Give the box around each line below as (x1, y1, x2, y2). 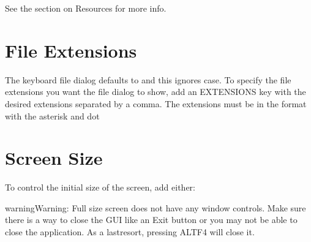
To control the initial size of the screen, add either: (5, 181, 195, 194)
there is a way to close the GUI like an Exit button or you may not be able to (5, 213, 298, 226)
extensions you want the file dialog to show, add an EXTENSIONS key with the (5, 85, 306, 98)
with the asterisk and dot (5, 109, 100, 122)
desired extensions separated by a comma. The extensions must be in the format (5, 97, 307, 110)
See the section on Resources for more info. (5, 2, 167, 14)
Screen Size (5, 145, 103, 170)
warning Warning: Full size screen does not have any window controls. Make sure (5, 201, 306, 214)
